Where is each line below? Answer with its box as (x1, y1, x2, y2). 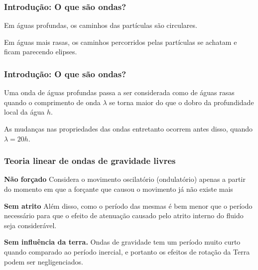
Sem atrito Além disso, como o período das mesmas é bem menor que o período (4, 200, 253, 211)
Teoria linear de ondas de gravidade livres (4, 154, 176, 167)
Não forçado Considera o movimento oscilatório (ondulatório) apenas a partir (4, 174, 246, 184)
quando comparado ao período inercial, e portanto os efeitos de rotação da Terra (4, 246, 250, 257)
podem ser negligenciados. (4, 256, 83, 267)
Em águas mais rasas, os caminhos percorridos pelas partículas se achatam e (4, 36, 237, 47)
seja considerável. (4, 220, 57, 230)
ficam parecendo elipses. (4, 46, 77, 57)
